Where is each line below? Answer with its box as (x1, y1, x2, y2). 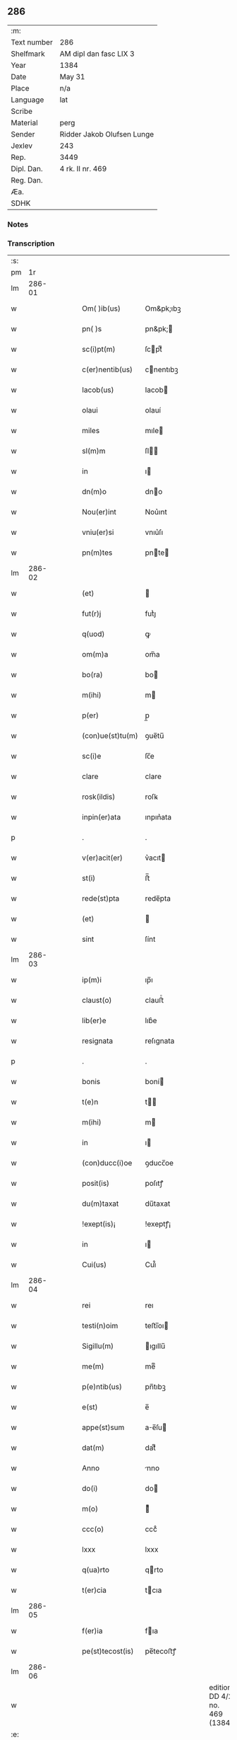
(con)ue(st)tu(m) (82, 731, 139, 741)
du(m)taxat (82, 1199, 119, 1209)
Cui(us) (82, 1260, 107, 1269)
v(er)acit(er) (82, 853, 123, 863)
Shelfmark (11, 49, 45, 59)
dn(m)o (82, 487, 107, 497)
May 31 (59, 71, 85, 81)
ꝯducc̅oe (145, 1158, 174, 1168)
